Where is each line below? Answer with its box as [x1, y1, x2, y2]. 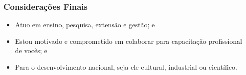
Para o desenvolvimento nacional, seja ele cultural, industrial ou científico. [15, 62, 237, 72]
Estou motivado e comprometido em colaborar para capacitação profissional [15, 36, 242, 46]
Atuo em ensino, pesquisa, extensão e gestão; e [15, 19, 155, 30]
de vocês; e [15, 45, 47, 56]
